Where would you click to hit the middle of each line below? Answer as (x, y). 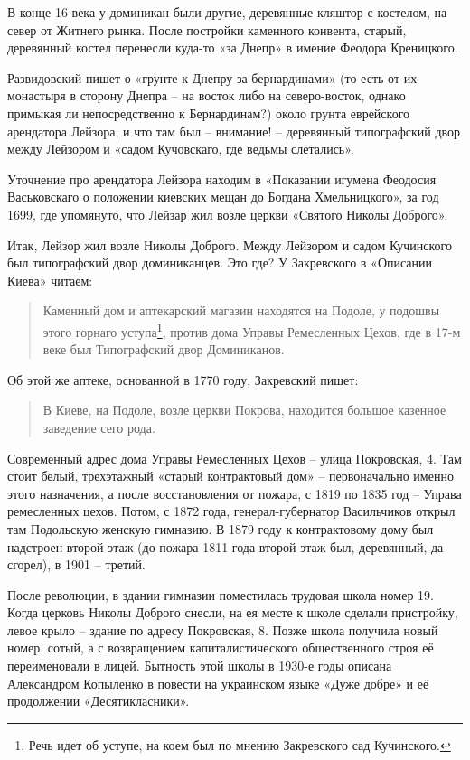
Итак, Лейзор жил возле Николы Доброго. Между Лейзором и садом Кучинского (230, 244)
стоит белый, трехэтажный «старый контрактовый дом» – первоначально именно (230, 476)
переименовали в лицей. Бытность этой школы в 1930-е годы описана (200, 666)
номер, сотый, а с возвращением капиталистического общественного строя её (221, 647)
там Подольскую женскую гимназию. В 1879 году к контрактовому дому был (221, 528)
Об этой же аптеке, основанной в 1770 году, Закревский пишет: (183, 379)
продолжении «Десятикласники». (99, 701)
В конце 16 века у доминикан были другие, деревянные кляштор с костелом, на (227, 12)
